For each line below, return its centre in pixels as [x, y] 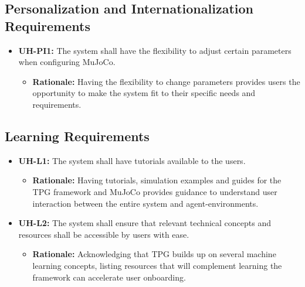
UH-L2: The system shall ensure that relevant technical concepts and [145, 223]
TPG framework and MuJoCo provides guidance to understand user [155, 191]
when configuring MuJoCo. [67, 62]
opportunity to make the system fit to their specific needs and [144, 93]
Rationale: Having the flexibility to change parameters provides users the [166, 81]
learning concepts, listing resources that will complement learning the [157, 265]
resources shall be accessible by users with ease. [104, 234]
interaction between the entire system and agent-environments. [145, 203]
